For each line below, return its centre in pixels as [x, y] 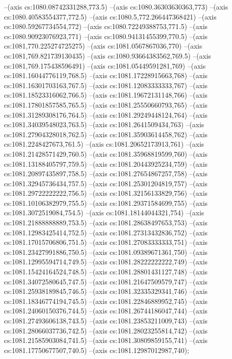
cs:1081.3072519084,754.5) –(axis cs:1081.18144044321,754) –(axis [104, 213]
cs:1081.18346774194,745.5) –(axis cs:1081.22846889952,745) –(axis [106, 301]
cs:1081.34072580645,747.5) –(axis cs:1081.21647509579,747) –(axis [106, 281]
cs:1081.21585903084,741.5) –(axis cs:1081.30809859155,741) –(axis [106, 340]
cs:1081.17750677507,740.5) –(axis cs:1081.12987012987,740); [97, 350]
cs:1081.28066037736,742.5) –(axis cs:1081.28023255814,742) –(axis [106, 330]
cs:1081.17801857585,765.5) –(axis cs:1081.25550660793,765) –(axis [106, 104]
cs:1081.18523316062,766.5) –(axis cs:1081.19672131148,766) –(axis [106, 95]
